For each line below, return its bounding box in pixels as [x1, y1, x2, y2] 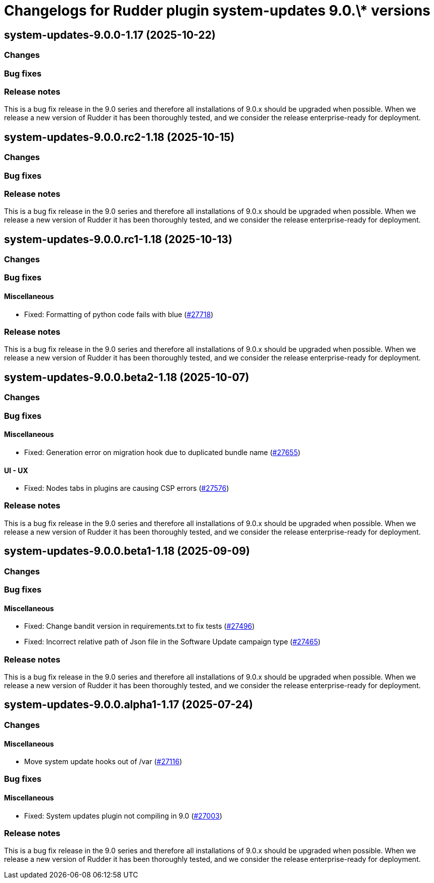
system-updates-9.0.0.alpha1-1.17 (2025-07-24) [4, 698, 253, 711]
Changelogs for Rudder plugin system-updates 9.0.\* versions [4, 2, 430, 19]
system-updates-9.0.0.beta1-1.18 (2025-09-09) [4, 545, 250, 558]
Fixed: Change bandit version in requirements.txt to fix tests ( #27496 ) [24, 622, 255, 631]
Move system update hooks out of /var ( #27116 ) [24, 757, 183, 766]
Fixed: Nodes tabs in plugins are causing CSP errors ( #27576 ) [24, 484, 229, 493]
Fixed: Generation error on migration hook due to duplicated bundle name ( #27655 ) [24, 448, 301, 457]
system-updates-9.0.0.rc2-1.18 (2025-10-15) [4, 130, 235, 143]
